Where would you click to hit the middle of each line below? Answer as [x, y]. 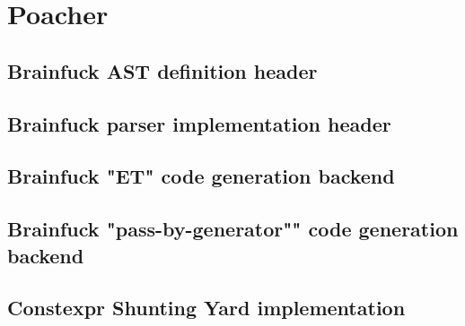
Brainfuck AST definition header [162, 70]
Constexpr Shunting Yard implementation [206, 308]
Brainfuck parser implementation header [199, 123]
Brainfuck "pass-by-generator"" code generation [233, 229]
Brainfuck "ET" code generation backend [201, 176]
